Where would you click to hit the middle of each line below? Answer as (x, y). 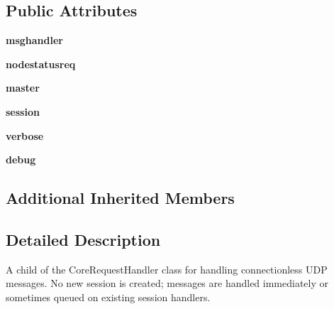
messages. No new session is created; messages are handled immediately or (167, 283)
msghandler (34, 40)
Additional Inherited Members (120, 198)
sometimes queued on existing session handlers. (108, 297)
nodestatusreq (41, 64)
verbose (25, 135)
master (23, 88)
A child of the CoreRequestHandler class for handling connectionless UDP (167, 269)
